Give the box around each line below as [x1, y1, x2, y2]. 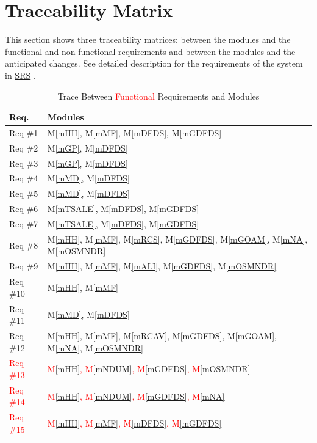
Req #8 [9, 238, 38, 251]
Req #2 [9, 141, 38, 154]
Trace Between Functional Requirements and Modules [57, 89, 260, 102]
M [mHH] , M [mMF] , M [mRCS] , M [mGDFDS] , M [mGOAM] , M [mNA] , [47, 232, 308, 245]
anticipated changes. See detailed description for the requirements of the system [5, 57, 303, 70]
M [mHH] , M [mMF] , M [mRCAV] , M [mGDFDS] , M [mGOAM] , [47, 329, 277, 342]
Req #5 [9, 187, 38, 200]
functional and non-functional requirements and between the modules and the [5, 45, 296, 57]
